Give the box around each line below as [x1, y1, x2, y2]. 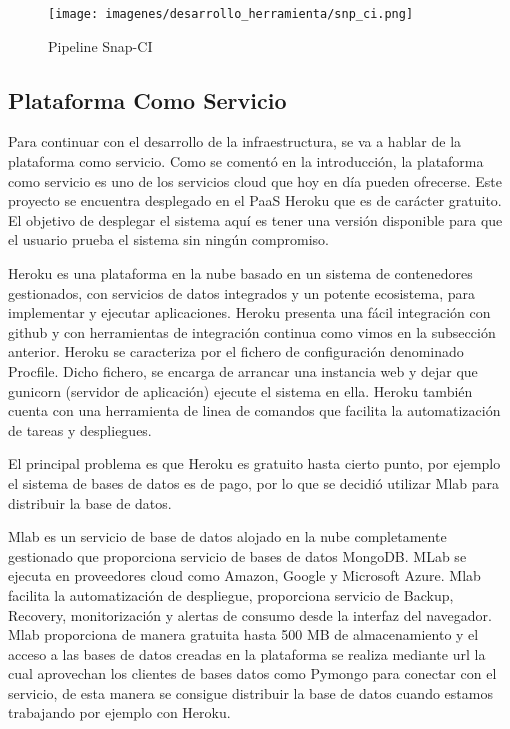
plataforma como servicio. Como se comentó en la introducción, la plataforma [8, 151, 484, 172]
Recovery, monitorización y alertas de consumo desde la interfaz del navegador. [8, 604, 492, 625]
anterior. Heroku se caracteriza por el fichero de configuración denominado [8, 341, 464, 362]
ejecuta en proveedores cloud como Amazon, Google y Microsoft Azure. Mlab [8, 565, 481, 586]
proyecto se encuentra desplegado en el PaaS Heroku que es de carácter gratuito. [8, 190, 502, 211]
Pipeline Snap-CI [48, 35, 153, 56]
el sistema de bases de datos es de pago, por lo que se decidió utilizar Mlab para [8, 472, 499, 493]
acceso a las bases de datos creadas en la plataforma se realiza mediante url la [8, 643, 486, 664]
